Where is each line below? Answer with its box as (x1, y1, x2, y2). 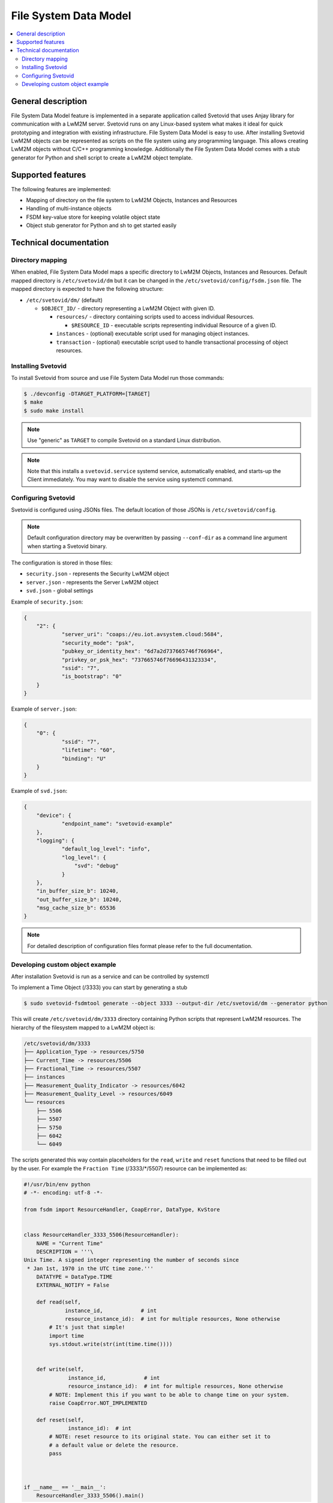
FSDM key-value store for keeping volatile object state (26, 213, 160, 221)
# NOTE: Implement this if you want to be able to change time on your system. (49, 1391, 290, 1398)
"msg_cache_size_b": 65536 (36, 905, 116, 911)
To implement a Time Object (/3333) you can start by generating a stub (11, 984, 188, 991)
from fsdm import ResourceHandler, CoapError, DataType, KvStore (23, 1206, 220, 1213)
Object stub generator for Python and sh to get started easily (26, 222, 177, 229)
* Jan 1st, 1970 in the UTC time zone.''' (27, 1265, 154, 1272)
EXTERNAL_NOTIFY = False (36, 1282, 110, 1289)
